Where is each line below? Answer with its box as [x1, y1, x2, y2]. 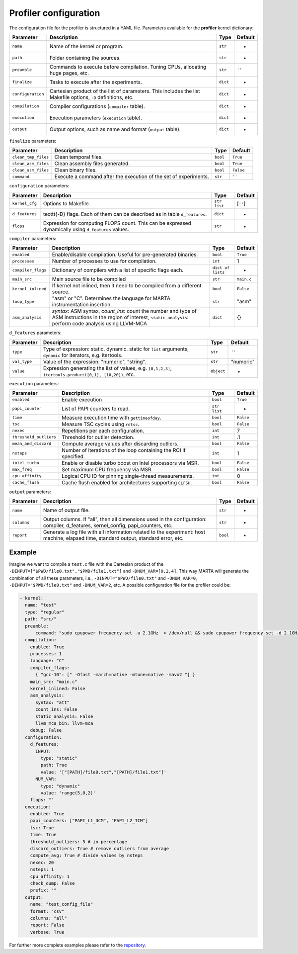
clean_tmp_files [12, 154, 49, 160]
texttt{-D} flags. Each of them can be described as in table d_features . [43, 210, 207, 217]
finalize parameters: [9, 138, 57, 144]
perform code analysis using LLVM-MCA [52, 320, 148, 327]
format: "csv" [30, 908, 65, 914]
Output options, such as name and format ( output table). [49, 126, 181, 133]
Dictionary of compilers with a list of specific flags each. [52, 266, 184, 273]
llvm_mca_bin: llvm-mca [35, 720, 93, 726]
